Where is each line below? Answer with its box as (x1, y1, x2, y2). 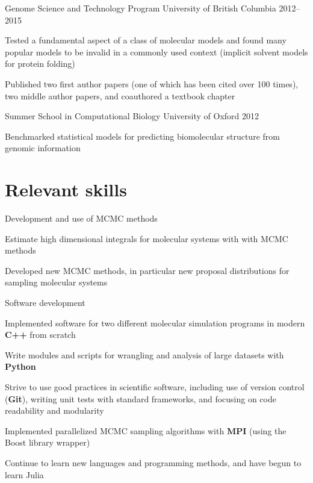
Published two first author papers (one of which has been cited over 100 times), (5, 77, 299, 90)
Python (5, 360, 36, 373)
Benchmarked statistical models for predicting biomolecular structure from (5, 129, 280, 142)
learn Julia (5, 468, 44, 481)
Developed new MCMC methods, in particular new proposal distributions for (5, 264, 290, 276)
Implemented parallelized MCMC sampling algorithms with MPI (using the (5, 424, 287, 437)
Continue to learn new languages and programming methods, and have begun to (5, 456, 302, 469)
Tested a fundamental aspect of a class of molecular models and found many (5, 34, 287, 46)
